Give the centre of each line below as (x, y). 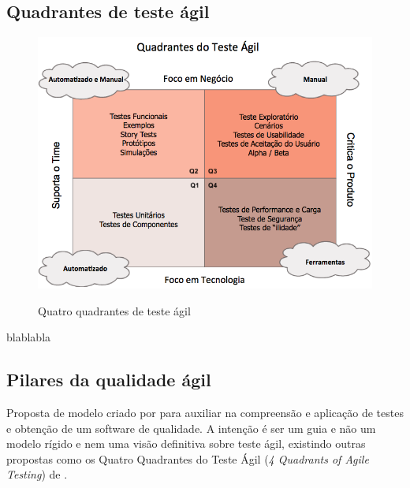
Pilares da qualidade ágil (109, 380)
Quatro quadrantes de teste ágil (114, 310)
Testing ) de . (37, 474)
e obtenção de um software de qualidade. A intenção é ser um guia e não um (191, 428)
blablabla (29, 337)
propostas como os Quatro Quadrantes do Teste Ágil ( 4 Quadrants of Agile (188, 458)
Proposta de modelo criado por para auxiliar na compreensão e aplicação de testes (205, 412)
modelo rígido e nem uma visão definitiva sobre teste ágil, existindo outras (186, 443)
